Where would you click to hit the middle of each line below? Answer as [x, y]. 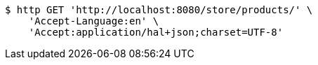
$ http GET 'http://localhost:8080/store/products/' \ [159, 10]
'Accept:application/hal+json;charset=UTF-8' [156, 32]
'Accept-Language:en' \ [94, 21]
